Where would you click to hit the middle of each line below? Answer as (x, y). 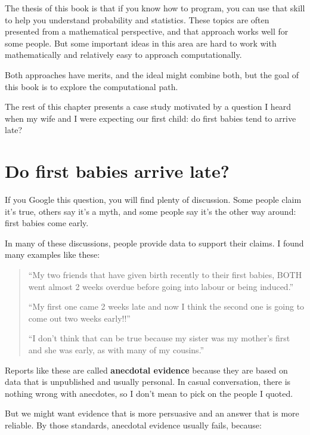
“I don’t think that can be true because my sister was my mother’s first (159, 338)
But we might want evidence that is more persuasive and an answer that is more (152, 413)
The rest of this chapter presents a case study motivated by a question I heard (148, 107)
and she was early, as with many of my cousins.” (116, 350)
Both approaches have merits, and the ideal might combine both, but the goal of (152, 74)
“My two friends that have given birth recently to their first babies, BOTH (165, 275)
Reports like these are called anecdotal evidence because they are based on (146, 370)
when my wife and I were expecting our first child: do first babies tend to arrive (151, 118)
